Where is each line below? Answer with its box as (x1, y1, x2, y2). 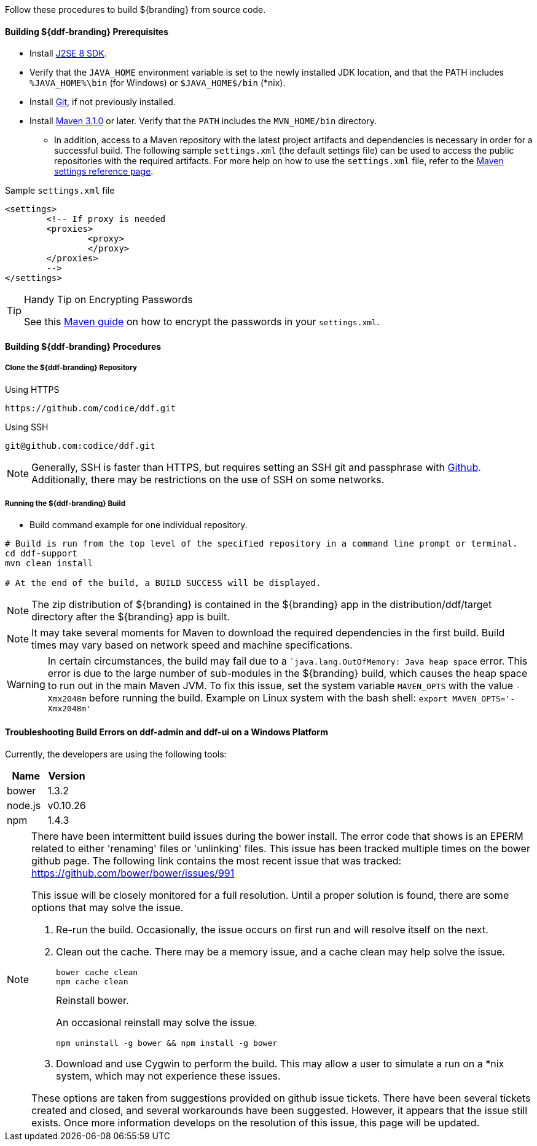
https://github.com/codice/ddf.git (5, 403, 176, 413)
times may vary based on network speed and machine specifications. (31, 639, 353, 652)
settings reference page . (54, 166, 154, 177)
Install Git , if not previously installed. (29, 97, 176, 108)
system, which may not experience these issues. (56, 1069, 281, 1082)
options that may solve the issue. (31, 901, 184, 914)
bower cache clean (56, 967, 138, 977)
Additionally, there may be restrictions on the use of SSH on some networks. (31, 473, 385, 486)
